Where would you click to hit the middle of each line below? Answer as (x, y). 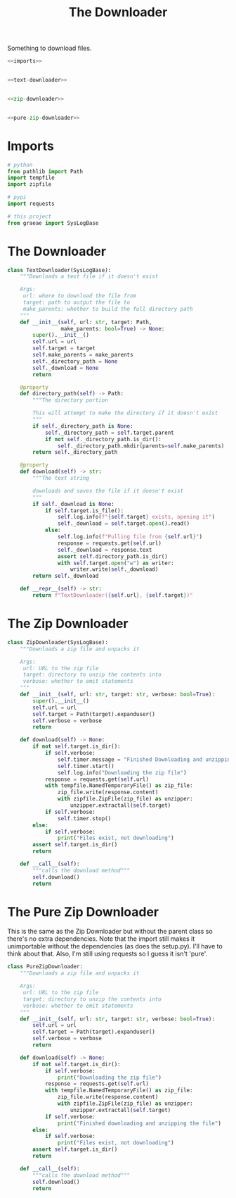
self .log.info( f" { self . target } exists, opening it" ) (136, 517)
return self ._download (66, 576)
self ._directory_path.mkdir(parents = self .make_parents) (141, 446)
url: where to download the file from (80, 296)
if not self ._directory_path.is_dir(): (103, 439)
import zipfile (29, 185)
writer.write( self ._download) (114, 569)
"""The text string (61, 478)
